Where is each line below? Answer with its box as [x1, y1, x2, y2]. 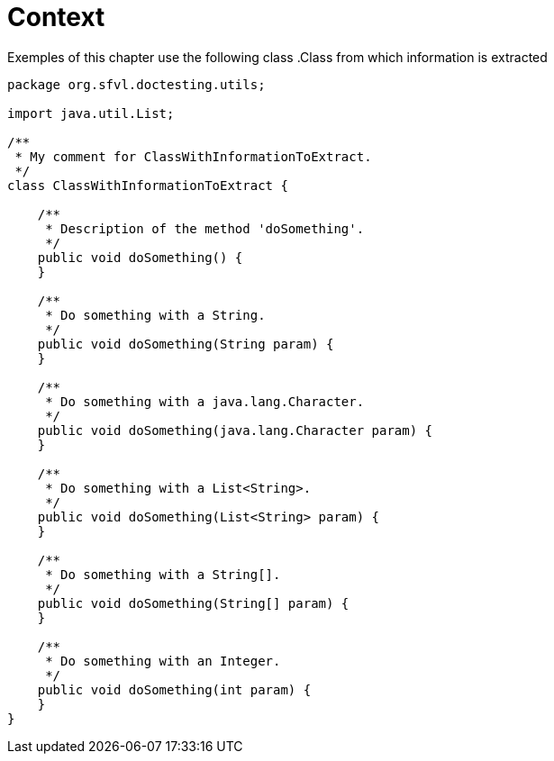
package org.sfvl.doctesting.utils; [7, 77, 266, 92]
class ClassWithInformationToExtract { [7, 177, 288, 193]
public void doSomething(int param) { [37, 682, 312, 697]
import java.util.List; [7, 105, 175, 121]
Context [7, 2, 105, 32]
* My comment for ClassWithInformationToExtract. [14, 149, 372, 164]
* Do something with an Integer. [45, 653, 281, 668]
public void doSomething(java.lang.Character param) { [37, 422, 433, 438]
